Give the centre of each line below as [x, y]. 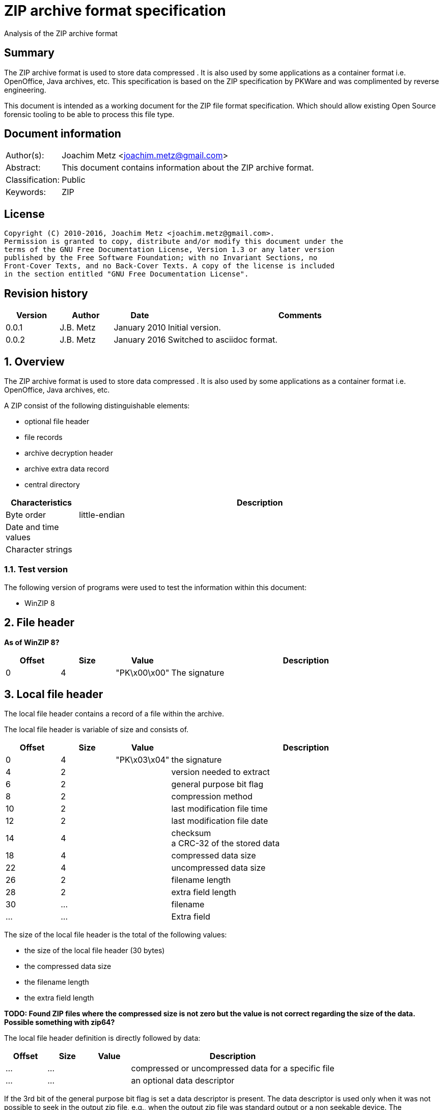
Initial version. [194, 328]
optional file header [57, 421]
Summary [29, 53]
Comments [300, 315]
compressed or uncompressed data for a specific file [233, 1069]
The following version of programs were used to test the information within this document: [155, 587]
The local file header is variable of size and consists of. [96, 730]
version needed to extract [220, 772]
